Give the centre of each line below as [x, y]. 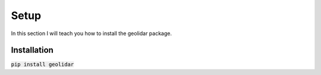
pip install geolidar [43, 65]
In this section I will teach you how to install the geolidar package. [92, 33]
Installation [32, 50]
